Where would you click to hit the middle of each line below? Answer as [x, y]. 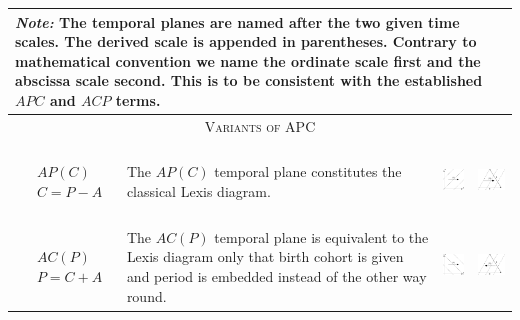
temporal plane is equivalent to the [321, 236]
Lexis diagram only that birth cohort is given [265, 256]
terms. [138, 99]
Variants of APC [260, 125]
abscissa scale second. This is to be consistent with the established [249, 80]
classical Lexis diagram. [198, 190]
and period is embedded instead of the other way [276, 276]
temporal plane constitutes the [308, 171]
